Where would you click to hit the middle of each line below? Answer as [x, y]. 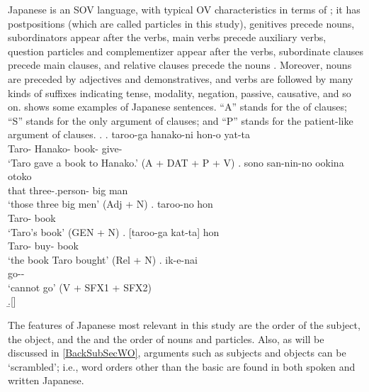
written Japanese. [46, 380]
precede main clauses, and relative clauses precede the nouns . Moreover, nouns [180, 65]
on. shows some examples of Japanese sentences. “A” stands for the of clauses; [177, 107]
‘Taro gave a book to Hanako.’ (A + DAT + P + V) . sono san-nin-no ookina [176, 162]
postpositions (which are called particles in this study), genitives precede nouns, [181, 23]
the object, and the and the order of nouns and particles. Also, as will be [166, 338]
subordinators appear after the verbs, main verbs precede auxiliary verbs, [167, 37]
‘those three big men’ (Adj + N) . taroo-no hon [110, 204]
